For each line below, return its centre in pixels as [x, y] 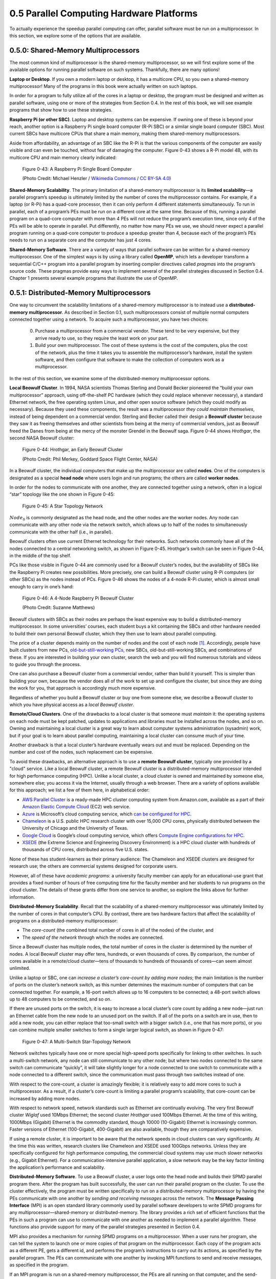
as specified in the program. [39, 1265]
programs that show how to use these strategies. [61, 110]
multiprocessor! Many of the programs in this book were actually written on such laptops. [103, 86]
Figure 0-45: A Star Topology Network [63, 506]
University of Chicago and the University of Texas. [75, 828]
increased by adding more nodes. [45, 1098]
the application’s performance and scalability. [57, 1167]
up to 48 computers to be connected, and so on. [61, 999]
